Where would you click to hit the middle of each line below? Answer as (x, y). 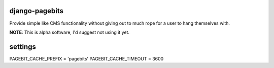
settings (23, 47)
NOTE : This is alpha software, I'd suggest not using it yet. (69, 32)
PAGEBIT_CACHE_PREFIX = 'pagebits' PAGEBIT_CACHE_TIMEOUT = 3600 (87, 58)
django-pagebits (36, 11)
